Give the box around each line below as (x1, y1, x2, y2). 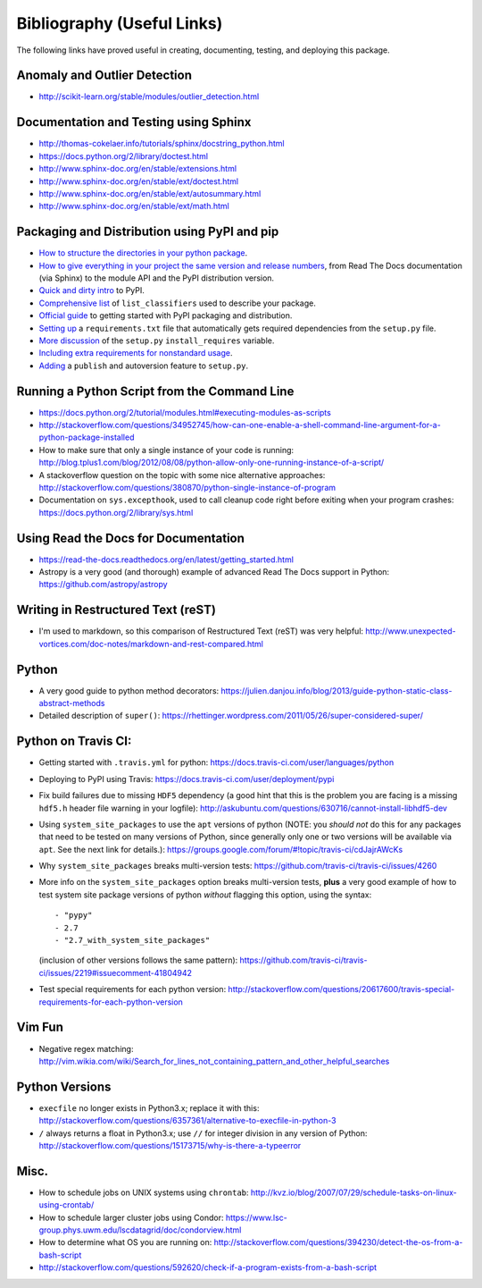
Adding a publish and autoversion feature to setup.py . (38, 360, 249, 371)
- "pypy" (54, 910, 93, 921)
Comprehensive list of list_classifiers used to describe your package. (38, 298, 316, 308)
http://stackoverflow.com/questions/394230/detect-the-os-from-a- (213, 1237, 463, 1248)
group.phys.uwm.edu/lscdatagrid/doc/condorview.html (38, 1225, 242, 1235)
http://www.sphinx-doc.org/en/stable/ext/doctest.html (38, 175, 239, 187)
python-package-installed (38, 432, 135, 442)
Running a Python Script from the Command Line (16, 383, 295, 399)
